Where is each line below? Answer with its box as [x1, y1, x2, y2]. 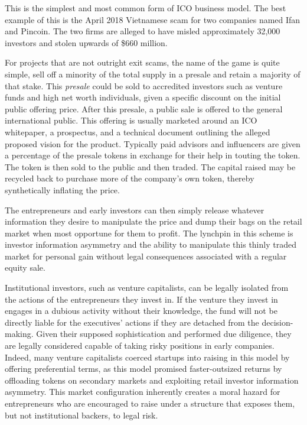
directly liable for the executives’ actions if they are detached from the [5, 316, 259, 328]
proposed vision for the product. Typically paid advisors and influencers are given [5, 137, 301, 150]
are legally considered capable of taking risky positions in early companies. [5, 339, 275, 352]
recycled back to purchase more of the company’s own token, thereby [5, 172, 254, 184]
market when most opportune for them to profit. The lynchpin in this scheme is [5, 226, 293, 239]
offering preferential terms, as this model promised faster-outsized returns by [5, 362, 282, 375]
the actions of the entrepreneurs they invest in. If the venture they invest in [5, 293, 278, 305]
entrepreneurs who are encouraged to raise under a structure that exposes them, [5, 397, 295, 409]
